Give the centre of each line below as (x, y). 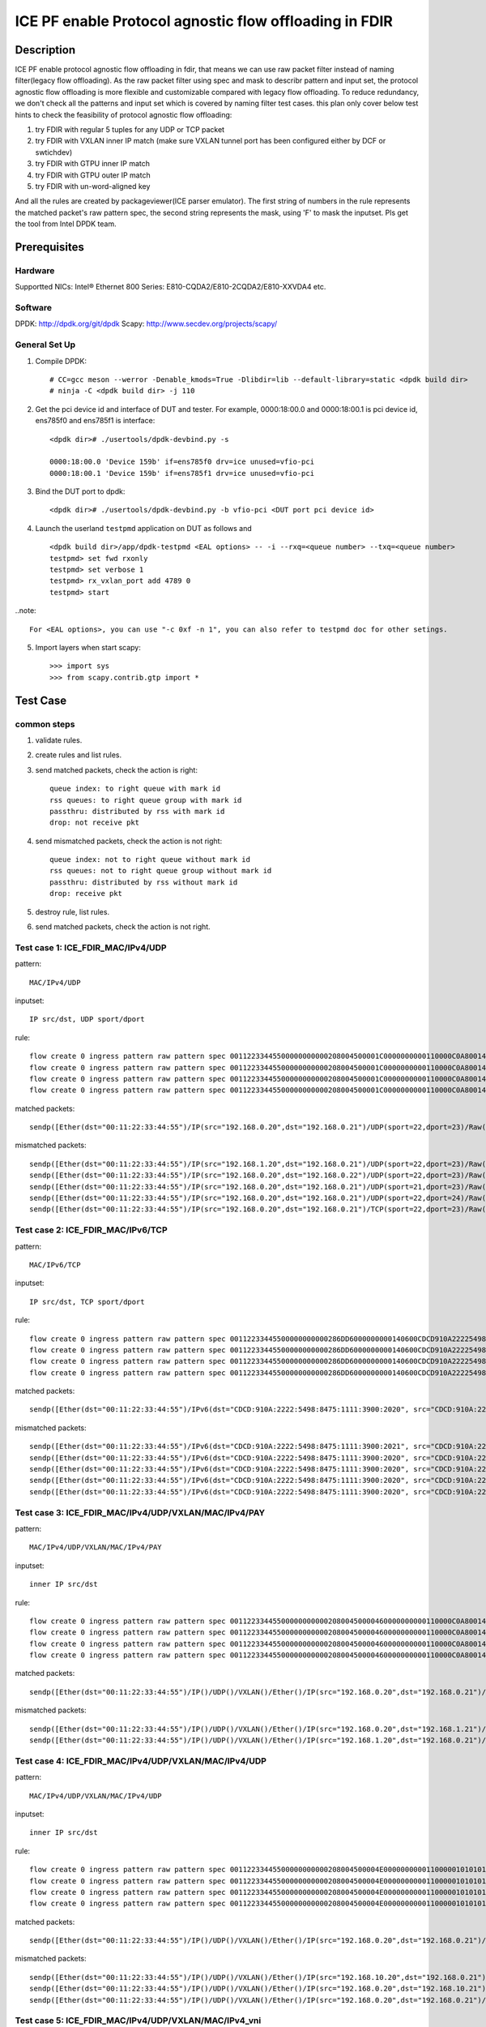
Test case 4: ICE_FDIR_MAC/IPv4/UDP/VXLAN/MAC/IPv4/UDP (141, 1761)
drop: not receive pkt (95, 823)
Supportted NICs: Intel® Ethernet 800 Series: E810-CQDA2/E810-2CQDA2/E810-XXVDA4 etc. (171, 287)
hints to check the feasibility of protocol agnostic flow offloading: (124, 114)
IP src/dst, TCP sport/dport (87, 1302)
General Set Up (45, 345)
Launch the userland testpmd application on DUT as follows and (144, 528)
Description (45, 50)
